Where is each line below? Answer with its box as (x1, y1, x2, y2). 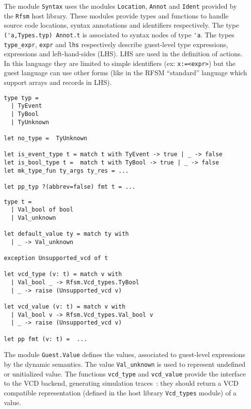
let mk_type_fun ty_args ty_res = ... (4, 167, 129, 174)
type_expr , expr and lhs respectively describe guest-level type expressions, (4, 39, 228, 49)
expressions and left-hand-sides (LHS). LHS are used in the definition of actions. (4, 49, 243, 59)
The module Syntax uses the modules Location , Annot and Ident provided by (4, 1, 237, 11)
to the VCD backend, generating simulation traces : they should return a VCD (4, 378, 239, 388)
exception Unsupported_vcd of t (4, 255, 108, 262)
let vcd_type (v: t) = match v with (4, 271, 122, 278)
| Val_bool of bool (11, 206, 74, 213)
